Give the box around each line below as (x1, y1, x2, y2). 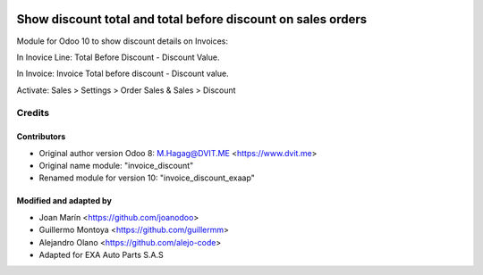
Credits (16, 107, 49, 120)
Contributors (16, 131, 66, 142)
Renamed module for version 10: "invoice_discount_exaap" (38, 172, 255, 183)
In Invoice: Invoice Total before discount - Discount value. (16, 68, 229, 79)
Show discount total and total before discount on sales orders (16, 12, 368, 27)
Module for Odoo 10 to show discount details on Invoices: (16, 36, 228, 46)
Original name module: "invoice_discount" (38, 161, 194, 171)
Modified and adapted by (16, 196, 112, 206)
